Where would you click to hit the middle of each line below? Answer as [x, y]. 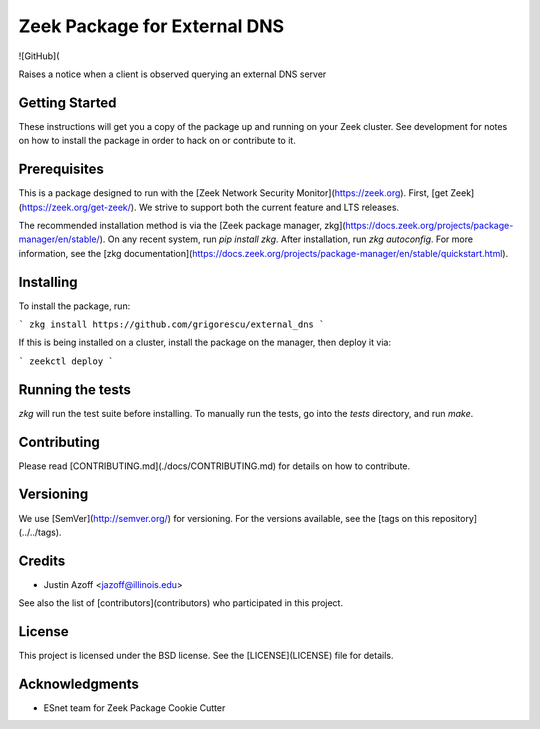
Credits [42, 560]
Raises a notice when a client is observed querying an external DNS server [172, 74]
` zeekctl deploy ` [66, 361]
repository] [454, 518]
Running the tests [75, 389]
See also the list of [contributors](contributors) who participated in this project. [181, 603]
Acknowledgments [79, 683]
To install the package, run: [74, 306]
